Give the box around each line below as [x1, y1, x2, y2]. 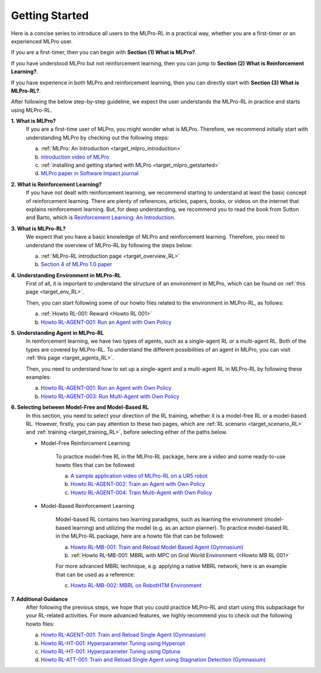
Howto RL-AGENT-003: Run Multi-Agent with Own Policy [40, 393, 180, 400]
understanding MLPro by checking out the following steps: [26, 134, 169, 141]
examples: [26, 374, 52, 380]
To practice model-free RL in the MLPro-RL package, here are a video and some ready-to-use [55, 453, 286, 460]
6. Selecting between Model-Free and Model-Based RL [11, 404, 149, 411]
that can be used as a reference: [55, 571, 136, 578]
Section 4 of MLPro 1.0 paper [40, 261, 112, 268]
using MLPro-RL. [11, 106, 53, 113]
